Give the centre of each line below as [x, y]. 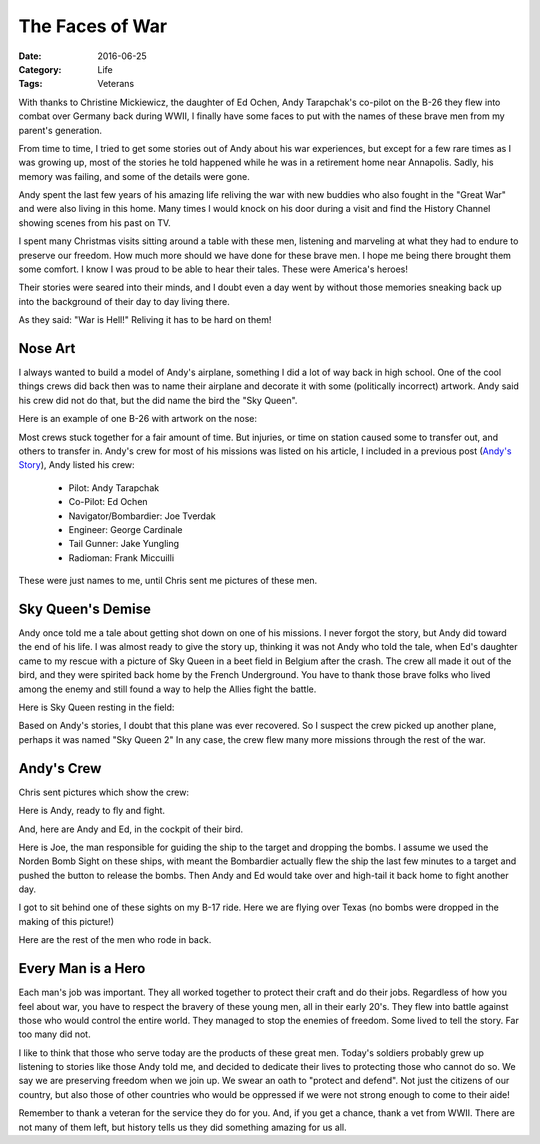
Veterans [116, 84]
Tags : [30, 84]
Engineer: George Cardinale [125, 529]
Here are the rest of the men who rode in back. [115, 940]
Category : [40, 69]
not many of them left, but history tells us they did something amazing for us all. [182, 1127]
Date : [30, 56]
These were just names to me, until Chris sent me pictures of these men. [168, 581]
